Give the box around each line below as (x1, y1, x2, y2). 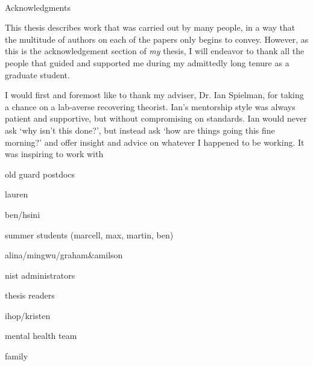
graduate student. (5, 68, 70, 81)
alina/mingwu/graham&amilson (5, 249, 123, 261)
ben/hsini (5, 208, 40, 220)
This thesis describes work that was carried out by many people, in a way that (5, 21, 296, 34)
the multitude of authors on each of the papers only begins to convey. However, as (5, 33, 309, 45)
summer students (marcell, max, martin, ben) (5, 228, 174, 241)
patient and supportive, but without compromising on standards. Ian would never (5, 112, 307, 125)
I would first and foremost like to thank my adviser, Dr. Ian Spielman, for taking (5, 88, 304, 101)
